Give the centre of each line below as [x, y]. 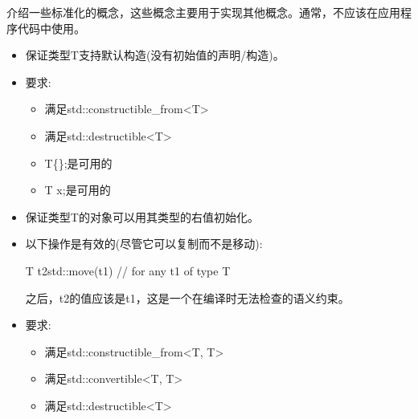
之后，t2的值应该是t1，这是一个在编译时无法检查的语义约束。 [187, 297]
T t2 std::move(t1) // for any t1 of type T [128, 270]
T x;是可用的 [78, 190]
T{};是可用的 [78, 163]
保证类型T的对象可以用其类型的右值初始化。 [142, 216]
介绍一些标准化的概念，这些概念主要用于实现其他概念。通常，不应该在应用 [203, 12]
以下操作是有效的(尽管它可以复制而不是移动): [144, 244]
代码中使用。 [51, 28]
